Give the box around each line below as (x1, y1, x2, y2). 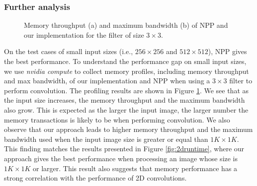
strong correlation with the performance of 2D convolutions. (4, 173, 187, 183)
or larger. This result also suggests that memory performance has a (33, 163, 238, 173)
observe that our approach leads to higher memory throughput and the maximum (4, 124, 253, 134)
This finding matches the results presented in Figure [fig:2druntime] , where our (4, 143, 245, 154)
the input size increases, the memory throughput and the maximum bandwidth (4, 95, 245, 105)
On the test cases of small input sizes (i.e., (4, 46, 133, 57)
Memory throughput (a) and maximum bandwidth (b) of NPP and (24, 20, 228, 30)
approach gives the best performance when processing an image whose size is (4, 153, 238, 163)
